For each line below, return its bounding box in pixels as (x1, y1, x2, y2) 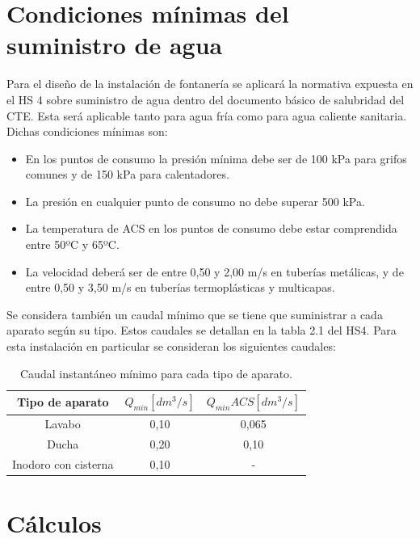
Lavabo (44, 415, 81, 432)
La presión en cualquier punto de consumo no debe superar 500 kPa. (25, 192, 365, 209)
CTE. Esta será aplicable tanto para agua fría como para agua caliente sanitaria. (6, 107, 407, 124)
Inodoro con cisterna (12, 456, 114, 473)
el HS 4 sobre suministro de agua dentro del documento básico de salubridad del (6, 91, 405, 107)
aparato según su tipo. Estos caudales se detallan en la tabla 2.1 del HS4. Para (6, 322, 397, 339)
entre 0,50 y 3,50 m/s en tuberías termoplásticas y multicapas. (25, 279, 335, 296)
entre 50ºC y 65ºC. (25, 236, 120, 253)
